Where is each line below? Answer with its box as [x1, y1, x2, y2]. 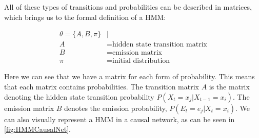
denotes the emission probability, [64, 102, 167, 113]
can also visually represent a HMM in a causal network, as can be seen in [4, 113, 235, 124]
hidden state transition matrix [112, 41, 207, 49]
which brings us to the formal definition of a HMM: [4, 11, 166, 22]
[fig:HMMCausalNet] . [4, 124, 71, 134]
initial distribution [112, 57, 170, 65]
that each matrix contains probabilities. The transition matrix [4, 81, 199, 91]
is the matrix [209, 81, 250, 91]
